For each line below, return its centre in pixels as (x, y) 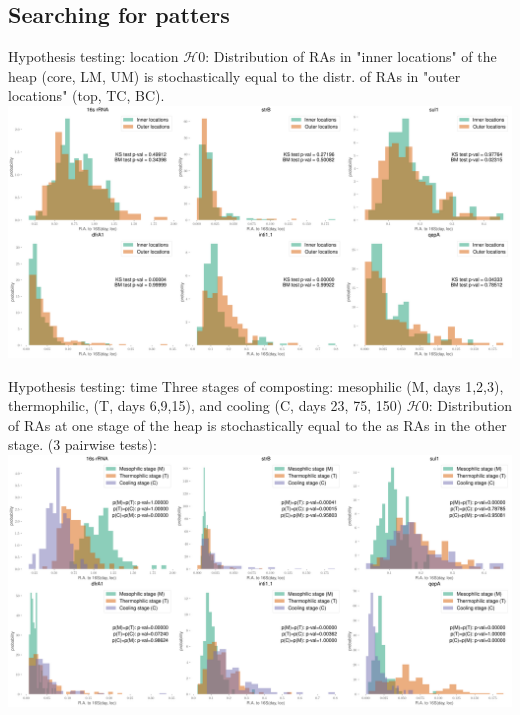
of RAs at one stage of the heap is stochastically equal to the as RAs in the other (257, 424)
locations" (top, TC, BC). (86, 95)
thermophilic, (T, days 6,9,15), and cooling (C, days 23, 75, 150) (205, 405)
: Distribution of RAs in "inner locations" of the (351, 56)
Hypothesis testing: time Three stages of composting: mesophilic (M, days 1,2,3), (256, 385)
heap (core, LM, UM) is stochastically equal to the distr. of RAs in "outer (234, 75)
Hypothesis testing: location (93, 56)
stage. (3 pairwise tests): (82, 444)
